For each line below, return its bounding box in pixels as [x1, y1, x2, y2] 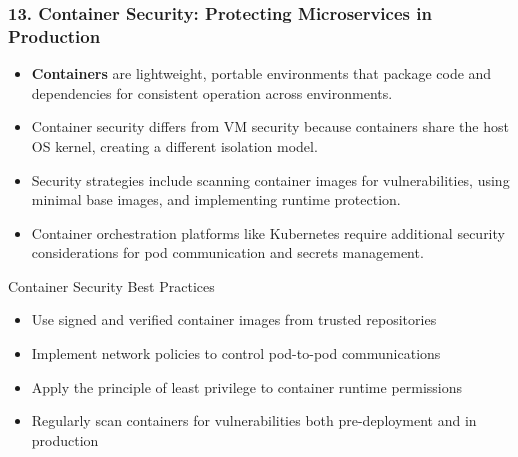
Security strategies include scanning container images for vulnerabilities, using [31, 169, 510, 190]
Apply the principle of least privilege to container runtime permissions [31, 376, 463, 397]
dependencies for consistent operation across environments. [31, 82, 393, 103]
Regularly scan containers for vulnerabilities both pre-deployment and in [31, 410, 477, 431]
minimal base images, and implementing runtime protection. [31, 189, 401, 210]
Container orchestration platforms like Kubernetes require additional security [31, 222, 505, 243]
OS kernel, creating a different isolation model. [31, 135, 318, 156]
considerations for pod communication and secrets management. [31, 242, 424, 263]
